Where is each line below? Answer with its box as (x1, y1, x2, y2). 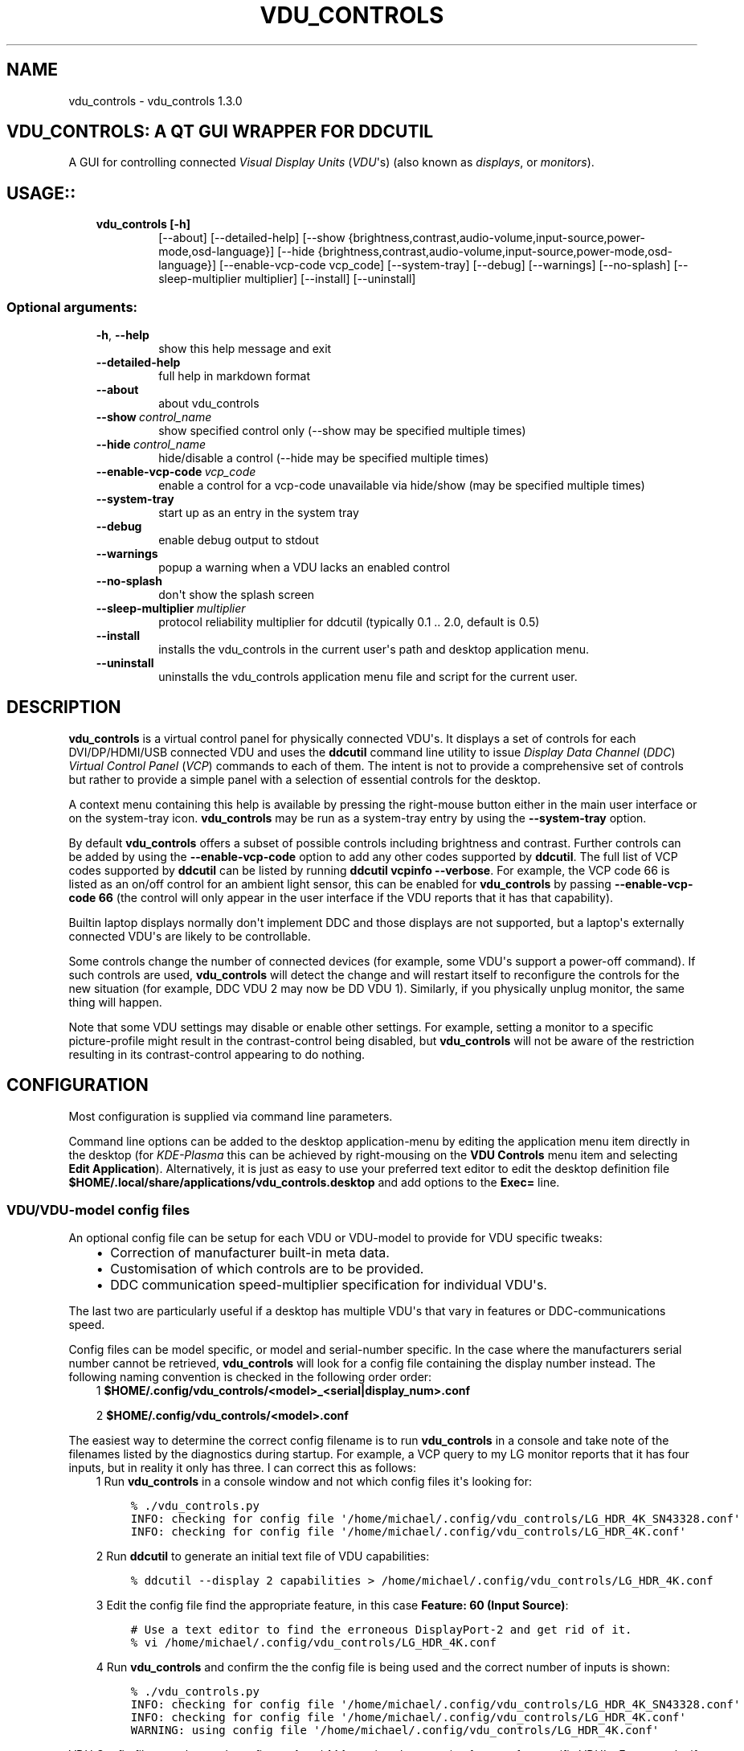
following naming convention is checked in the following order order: (68, 1370, 432, 1384)
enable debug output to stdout (158, 533, 319, 547)
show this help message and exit (158, 342, 332, 356)
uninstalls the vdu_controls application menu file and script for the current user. (158, 670, 578, 684)
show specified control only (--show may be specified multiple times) (158, 424, 526, 438)
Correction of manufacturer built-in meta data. (110, 1245, 390, 1261)
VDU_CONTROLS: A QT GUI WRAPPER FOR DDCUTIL (6, 121, 434, 142)
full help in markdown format (158, 369, 311, 383)
